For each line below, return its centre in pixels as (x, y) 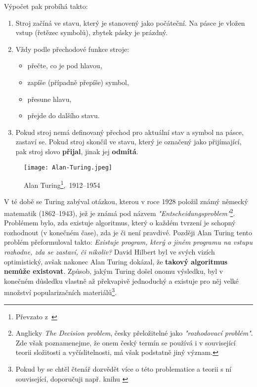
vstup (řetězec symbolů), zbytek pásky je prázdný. (91, 32)
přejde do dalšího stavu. (64, 115)
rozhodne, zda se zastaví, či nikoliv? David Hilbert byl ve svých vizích (109, 252)
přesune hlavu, (49, 99)
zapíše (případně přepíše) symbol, (78, 82)
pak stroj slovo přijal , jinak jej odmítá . (77, 151)
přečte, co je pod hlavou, (65, 65)
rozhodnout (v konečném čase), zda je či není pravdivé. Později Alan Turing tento (128, 232)
